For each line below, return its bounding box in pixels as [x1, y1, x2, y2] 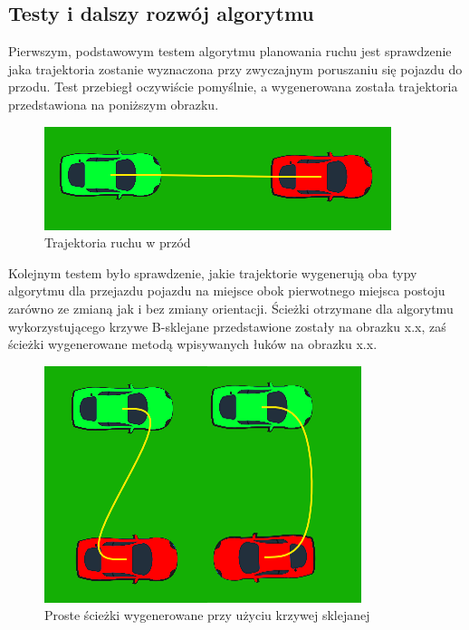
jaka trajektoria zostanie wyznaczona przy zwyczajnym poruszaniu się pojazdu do [8, 59, 463, 78]
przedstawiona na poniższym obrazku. [8, 94, 219, 113]
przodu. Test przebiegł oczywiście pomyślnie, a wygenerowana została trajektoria [8, 77, 458, 96]
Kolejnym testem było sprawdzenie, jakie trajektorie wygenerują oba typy [8, 263, 417, 282]
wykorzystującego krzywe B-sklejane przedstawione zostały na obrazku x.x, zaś [8, 316, 446, 335]
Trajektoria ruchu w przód [44, 233, 191, 252]
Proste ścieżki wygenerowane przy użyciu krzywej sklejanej [44, 606, 370, 625]
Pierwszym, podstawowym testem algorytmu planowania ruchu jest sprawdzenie [8, 42, 452, 61]
